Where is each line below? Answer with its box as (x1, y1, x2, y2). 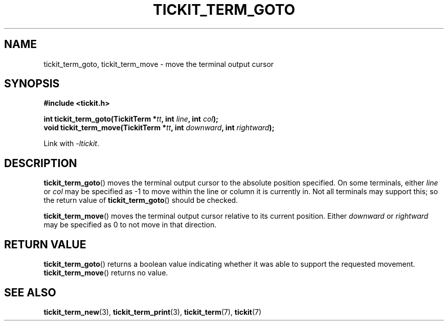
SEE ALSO (4, 286, 56, 299)
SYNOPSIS (4, 77, 60, 90)
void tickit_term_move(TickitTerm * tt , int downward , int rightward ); (43, 123, 275, 132)
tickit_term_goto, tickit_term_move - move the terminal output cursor (43, 59, 274, 68)
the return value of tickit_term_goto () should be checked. (43, 196, 238, 205)
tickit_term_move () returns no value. (43, 268, 168, 277)
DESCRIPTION (4, 156, 77, 170)
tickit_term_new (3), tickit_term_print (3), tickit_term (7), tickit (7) (43, 307, 262, 316)
